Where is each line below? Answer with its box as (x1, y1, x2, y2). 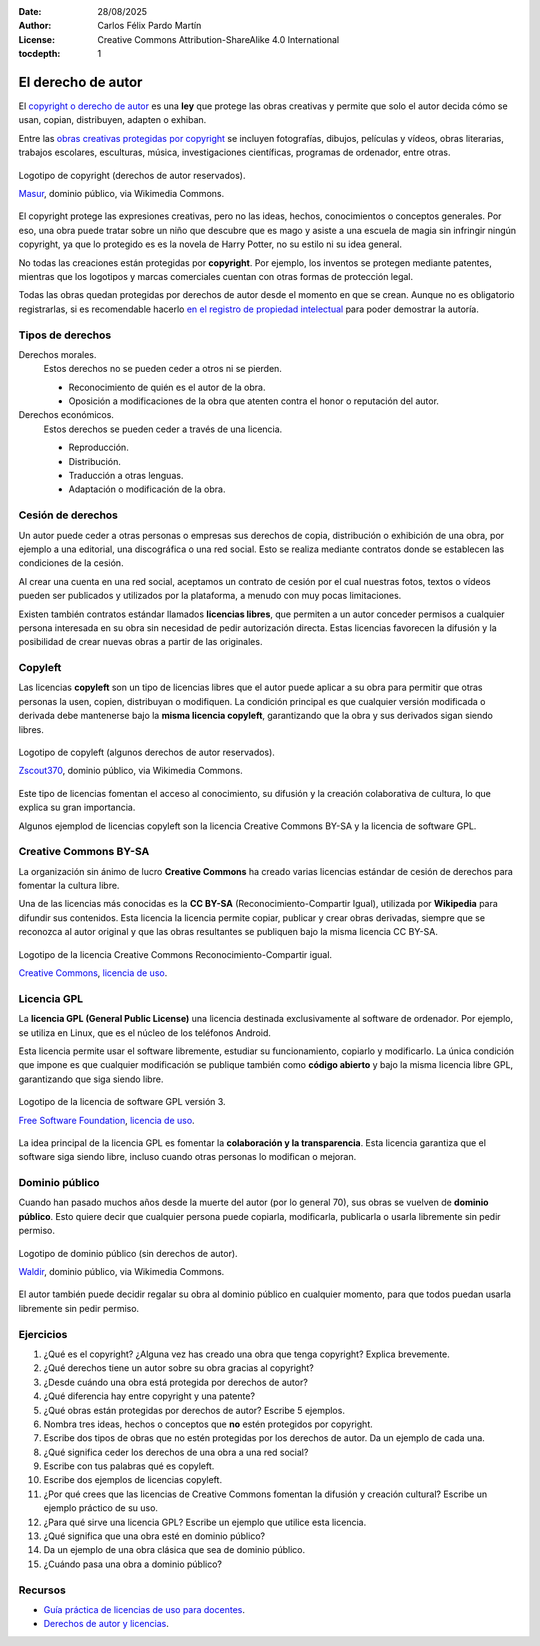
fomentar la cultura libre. (18, 880, 120, 892)
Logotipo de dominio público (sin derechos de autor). (18, 1247, 239, 1259)
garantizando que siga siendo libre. (18, 1073, 164, 1085)
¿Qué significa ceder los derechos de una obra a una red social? (43, 1446, 309, 1458)
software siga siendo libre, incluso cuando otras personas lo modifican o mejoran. (18, 1151, 357, 1163)
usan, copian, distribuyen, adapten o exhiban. (18, 114, 207, 126)
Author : (18, 20, 52, 32)
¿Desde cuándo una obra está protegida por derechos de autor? (43, 1376, 309, 1388)
